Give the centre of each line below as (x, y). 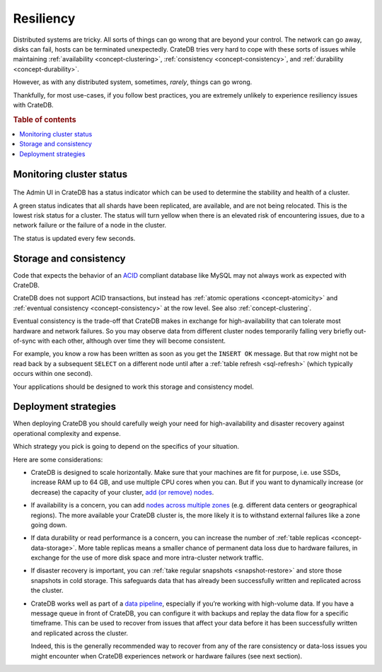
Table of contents (45, 119)
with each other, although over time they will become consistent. (132, 341)
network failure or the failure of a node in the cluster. (89, 225)
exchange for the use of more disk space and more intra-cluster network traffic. (147, 558)
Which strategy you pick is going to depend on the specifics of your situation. (126, 447)
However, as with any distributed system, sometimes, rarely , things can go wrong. (133, 82)
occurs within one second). (53, 374)
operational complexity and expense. (67, 433)
